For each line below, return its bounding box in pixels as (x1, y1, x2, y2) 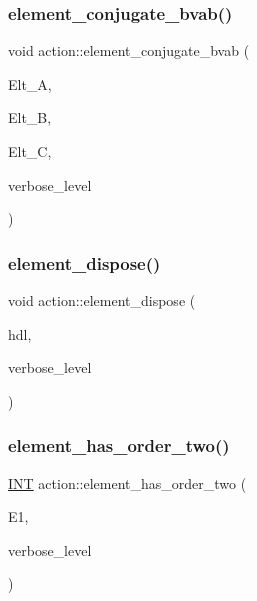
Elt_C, (8, 141, 52, 161)
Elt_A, (8, 73, 52, 94)
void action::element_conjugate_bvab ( (8, 40, 250, 61)
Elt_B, (8, 107, 52, 128)
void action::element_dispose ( (8, 290, 196, 310)
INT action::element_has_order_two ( (8, 472, 247, 493)
